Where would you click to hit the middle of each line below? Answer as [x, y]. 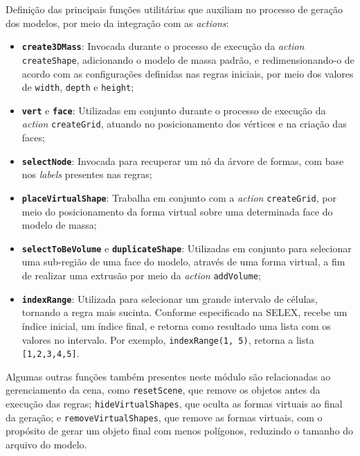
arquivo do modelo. [46, 444]
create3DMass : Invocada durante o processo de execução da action [163, 46]
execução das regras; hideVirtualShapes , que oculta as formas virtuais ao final [174, 404]
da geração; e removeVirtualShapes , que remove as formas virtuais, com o [164, 417]
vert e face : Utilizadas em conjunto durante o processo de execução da [174, 110]
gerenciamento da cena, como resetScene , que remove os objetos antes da [163, 390]
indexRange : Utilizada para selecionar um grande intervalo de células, [170, 298]
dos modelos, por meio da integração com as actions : [117, 23]
